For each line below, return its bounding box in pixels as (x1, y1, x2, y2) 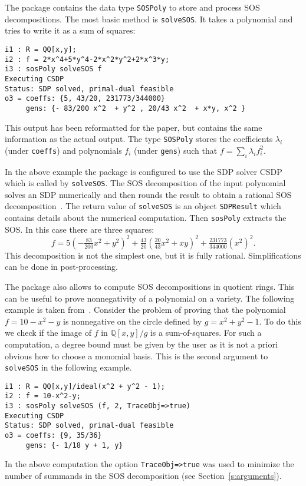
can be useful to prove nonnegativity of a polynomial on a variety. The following (5, 292, 295, 304)
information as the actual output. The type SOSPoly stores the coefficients (5, 133, 273, 145)
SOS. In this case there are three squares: (5, 223, 154, 235)
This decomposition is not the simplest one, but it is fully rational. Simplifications (5, 249, 301, 261)
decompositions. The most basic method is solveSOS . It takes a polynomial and (5, 12, 293, 25)
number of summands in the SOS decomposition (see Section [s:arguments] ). (5, 470, 282, 482)
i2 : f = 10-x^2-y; (5, 392, 81, 401)
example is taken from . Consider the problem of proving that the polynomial (5, 303, 286, 316)
